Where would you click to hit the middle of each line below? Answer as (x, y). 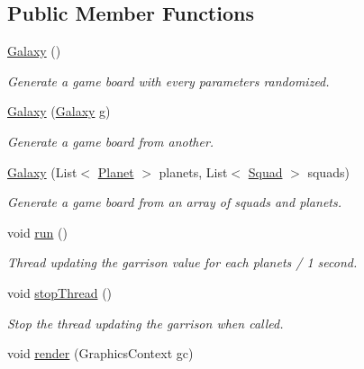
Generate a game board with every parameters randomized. (168, 81)
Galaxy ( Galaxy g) (59, 111)
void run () (37, 232)
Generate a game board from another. (111, 141)
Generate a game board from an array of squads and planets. (174, 202)
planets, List (193, 171)
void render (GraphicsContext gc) (100, 353)
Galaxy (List (42, 171)
